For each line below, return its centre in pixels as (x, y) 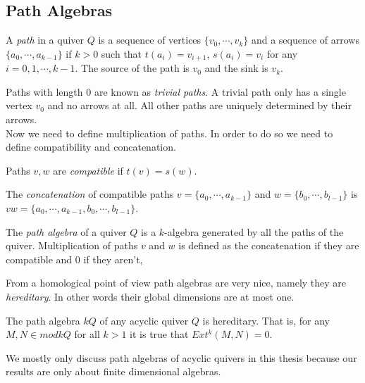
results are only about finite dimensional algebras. (113, 371)
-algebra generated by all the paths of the (254, 231)
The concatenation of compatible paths (90, 194)
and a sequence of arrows (305, 40)
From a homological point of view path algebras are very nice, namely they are (176, 283)
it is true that (159, 334)
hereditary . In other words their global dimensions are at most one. (150, 296)
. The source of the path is (132, 68)
